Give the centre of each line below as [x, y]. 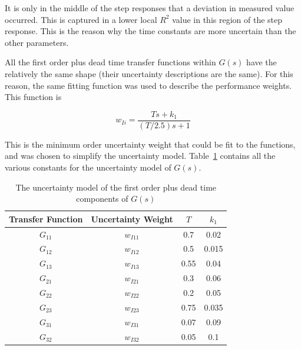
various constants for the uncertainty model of [88, 167]
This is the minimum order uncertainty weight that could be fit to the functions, [150, 144]
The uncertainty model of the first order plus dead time [116, 187]
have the [262, 62]
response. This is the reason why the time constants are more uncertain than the [150, 31]
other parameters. [37, 42]
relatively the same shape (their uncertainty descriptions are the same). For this [149, 73]
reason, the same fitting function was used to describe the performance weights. [148, 85]
